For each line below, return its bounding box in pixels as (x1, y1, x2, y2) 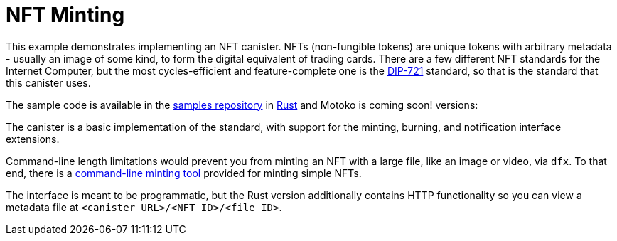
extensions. (6, 132, 60, 145)
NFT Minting (6, 3, 125, 27)
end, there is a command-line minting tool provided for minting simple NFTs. (6, 166, 362, 179)
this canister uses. (6, 76, 91, 89)
